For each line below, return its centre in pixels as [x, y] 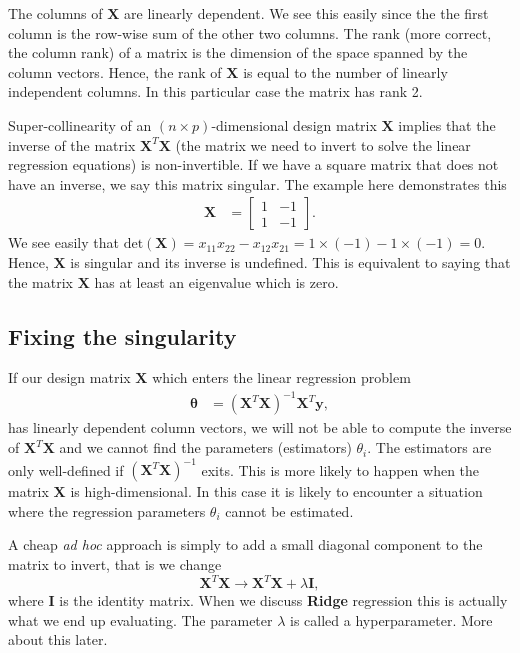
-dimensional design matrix [294, 124]
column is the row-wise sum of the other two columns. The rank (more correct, [250, 32]
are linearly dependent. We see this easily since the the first [306, 13]
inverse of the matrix [72, 144]
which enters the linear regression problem [281, 377]
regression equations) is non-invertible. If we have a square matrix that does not [253, 164]
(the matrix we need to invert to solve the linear [323, 144]
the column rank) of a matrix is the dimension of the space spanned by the [238, 52]
